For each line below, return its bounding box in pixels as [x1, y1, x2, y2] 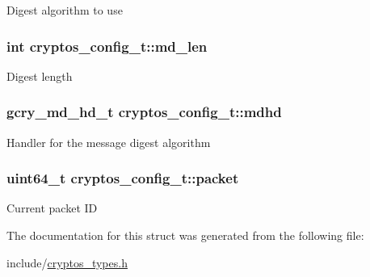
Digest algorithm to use [6, 2, 123, 18]
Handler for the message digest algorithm [6, 133, 211, 150]
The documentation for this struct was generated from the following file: [6, 227, 364, 244]
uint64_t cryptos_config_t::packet [6, 168, 239, 188]
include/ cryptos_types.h [6, 254, 128, 271]
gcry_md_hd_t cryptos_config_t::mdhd [6, 102, 282, 122]
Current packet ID [6, 199, 98, 216]
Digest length [6, 67, 73, 84]
